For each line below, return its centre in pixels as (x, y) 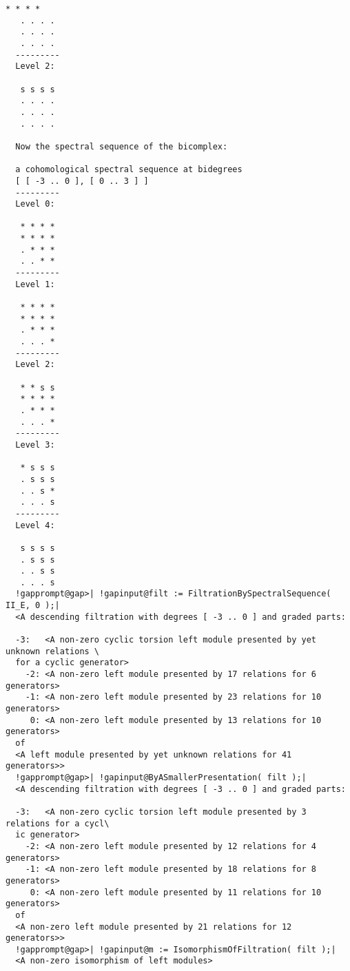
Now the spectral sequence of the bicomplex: (122, 146)
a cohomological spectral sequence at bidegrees (129, 170)
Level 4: (35, 525)
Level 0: (35, 204)
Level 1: (35, 284)
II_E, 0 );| (33, 606)
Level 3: (35, 445)
